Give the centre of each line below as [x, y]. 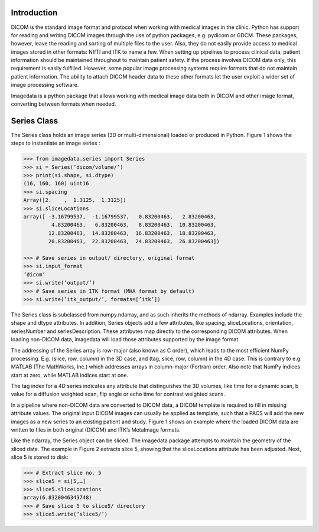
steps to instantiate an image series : [56, 143]
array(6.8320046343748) [58, 498]
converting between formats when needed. [64, 104]
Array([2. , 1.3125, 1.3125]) [75, 200]
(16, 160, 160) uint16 [56, 184]
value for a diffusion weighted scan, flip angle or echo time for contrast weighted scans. [118, 394]
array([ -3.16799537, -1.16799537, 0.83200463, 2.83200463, [120, 217]
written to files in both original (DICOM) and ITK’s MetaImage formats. [96, 430]
